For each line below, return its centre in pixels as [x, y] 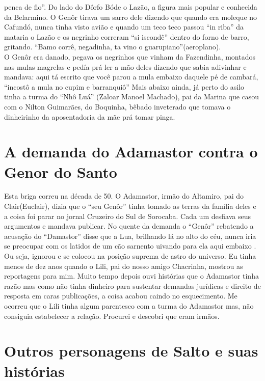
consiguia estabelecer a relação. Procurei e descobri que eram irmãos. [112, 316]
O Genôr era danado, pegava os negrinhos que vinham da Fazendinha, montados [130, 56]
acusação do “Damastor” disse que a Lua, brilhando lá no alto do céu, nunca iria [130, 236]
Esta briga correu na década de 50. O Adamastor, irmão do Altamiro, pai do [124, 196]
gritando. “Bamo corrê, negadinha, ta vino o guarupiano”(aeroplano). [113, 47]
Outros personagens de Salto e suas [131, 351]
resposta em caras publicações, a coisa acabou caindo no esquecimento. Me [121, 296]
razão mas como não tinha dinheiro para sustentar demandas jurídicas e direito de [132, 285]
